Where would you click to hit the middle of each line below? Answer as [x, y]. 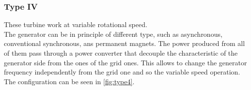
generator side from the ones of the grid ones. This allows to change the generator [125, 62]
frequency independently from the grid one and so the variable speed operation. [122, 72]
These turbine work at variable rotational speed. [76, 24]
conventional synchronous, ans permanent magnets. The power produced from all [125, 43]
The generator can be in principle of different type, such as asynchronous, [113, 34]
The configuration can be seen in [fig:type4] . [69, 81]
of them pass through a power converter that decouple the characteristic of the [121, 53]
